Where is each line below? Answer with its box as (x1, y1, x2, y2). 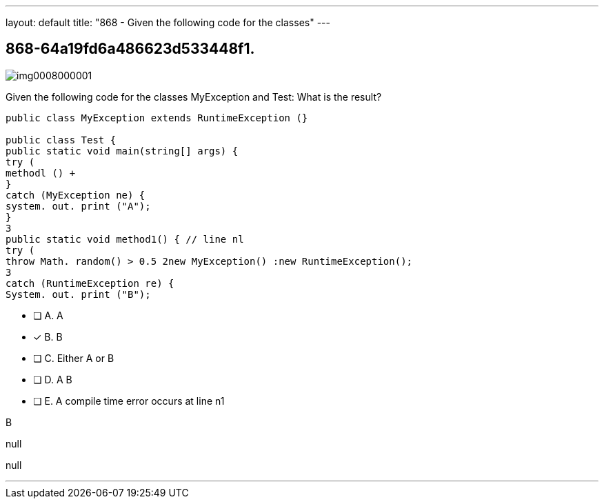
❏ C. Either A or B (33, 352, 114, 364)
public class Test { (6, 134, 117, 145)
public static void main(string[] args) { (6, 145, 239, 157)
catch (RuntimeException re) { (6, 277, 174, 289)
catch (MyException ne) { (6, 189, 145, 201)
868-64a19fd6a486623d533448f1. (6, 40, 255, 58)
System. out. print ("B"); (6, 288, 151, 300)
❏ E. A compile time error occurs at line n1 (33, 394, 225, 407)
